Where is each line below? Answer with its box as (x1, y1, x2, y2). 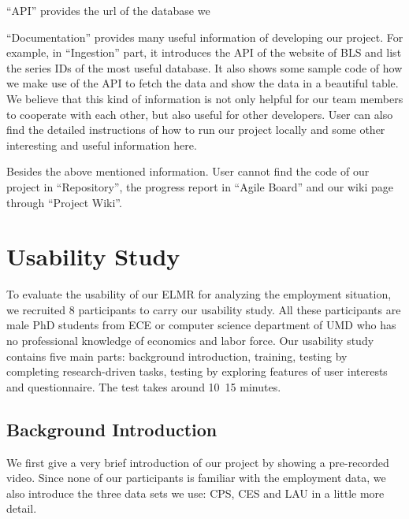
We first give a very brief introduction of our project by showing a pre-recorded (6, 454, 389, 470)
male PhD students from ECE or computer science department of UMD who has (6, 317, 396, 333)
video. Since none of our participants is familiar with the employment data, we (6, 469, 386, 486)
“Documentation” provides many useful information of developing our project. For (6, 28, 403, 45)
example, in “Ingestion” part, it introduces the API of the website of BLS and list (6, 44, 402, 61)
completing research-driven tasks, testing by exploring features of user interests (6, 363, 388, 380)
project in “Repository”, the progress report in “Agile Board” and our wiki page (6, 178, 393, 195)
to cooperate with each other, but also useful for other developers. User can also (6, 106, 393, 122)
